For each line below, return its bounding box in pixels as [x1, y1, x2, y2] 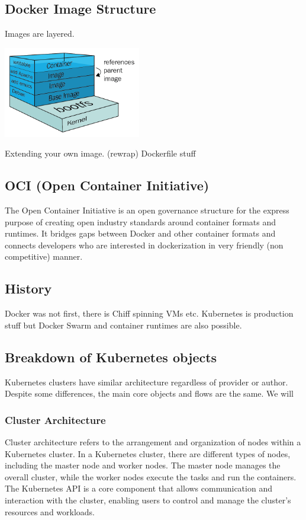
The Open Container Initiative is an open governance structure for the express [5, 203, 289, 216]
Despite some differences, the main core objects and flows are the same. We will [5, 387, 294, 400]
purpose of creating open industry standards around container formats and [5, 215, 276, 228]
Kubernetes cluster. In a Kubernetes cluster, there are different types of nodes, [5, 447, 291, 460]
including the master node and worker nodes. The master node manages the [5, 459, 281, 471]
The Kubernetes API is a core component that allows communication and [5, 482, 272, 495]
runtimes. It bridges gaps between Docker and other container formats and [5, 227, 276, 240]
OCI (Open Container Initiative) [5, 176, 210, 194]
